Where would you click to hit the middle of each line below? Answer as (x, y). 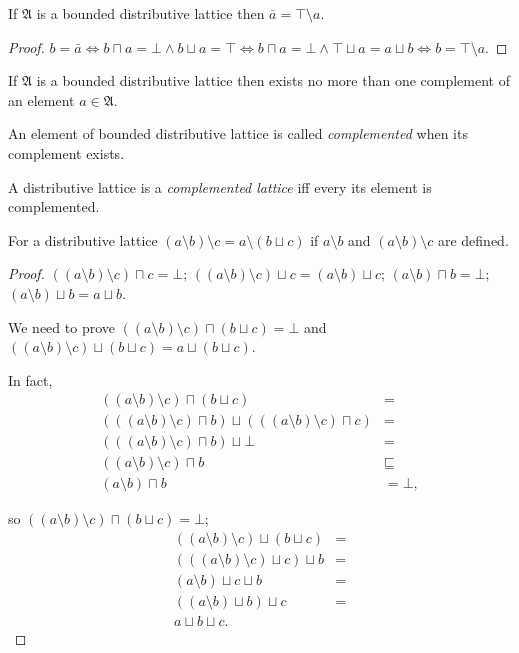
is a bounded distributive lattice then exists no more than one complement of (273, 80)
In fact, (30, 379)
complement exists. (66, 152)
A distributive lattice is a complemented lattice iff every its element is (220, 186)
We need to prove (61, 326)
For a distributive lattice (83, 239)
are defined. (473, 239)
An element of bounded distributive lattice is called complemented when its (238, 133)
